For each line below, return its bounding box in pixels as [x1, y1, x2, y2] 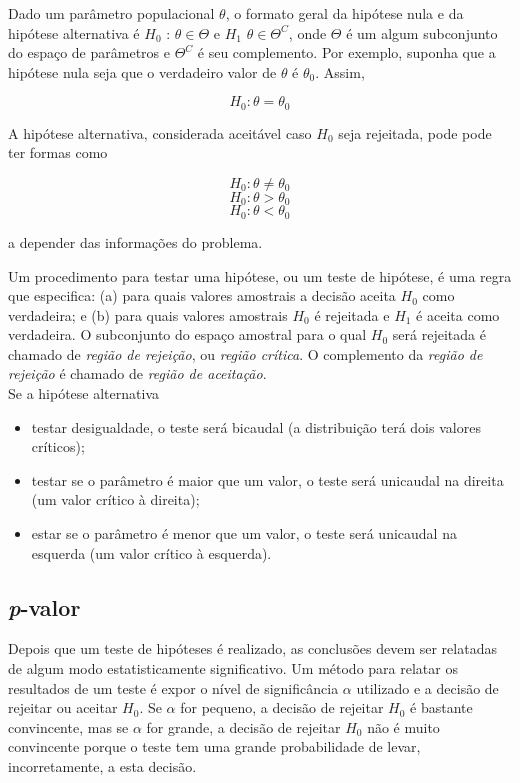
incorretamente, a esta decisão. [8, 756, 197, 776]
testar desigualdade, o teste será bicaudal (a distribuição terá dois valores [31, 416, 481, 437]
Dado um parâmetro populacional [8, 3, 215, 23]
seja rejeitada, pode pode [338, 122, 492, 143]
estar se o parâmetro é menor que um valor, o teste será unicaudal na [31, 523, 457, 544]
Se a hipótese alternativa [8, 383, 160, 404]
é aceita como [416, 304, 500, 325]
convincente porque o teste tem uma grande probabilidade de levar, [8, 736, 421, 757]
